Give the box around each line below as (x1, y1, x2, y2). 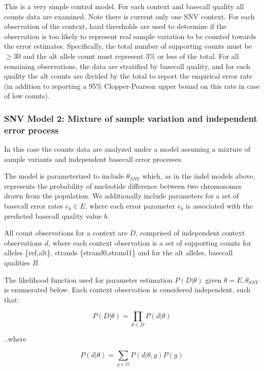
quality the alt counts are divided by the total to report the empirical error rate (4, 71, 252, 81)
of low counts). (4, 90, 50, 101)
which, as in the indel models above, (142, 171, 255, 181)
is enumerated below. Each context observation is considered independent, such (4, 284, 251, 295)
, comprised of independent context (136, 227, 245, 238)
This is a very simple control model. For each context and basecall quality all (4, 1, 244, 11)
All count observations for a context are (4, 227, 127, 238)
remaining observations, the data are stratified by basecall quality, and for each (4, 60, 250, 71)
